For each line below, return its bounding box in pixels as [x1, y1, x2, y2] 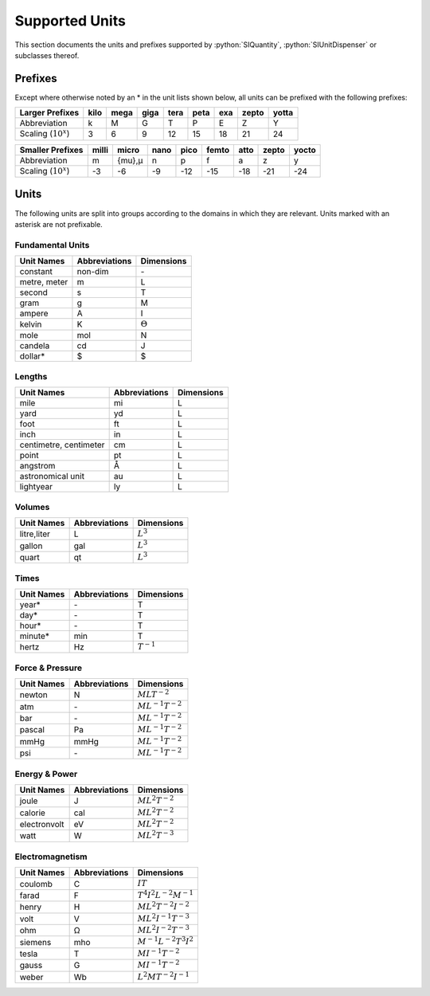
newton [19, 689, 48, 700]
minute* [19, 630, 49, 641]
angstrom [19, 461, 56, 472]
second [19, 287, 48, 298]
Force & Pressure [14, 662, 83, 673]
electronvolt [19, 819, 64, 830]
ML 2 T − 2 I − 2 [137, 900, 190, 912]
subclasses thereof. [14, 50, 80, 60]
